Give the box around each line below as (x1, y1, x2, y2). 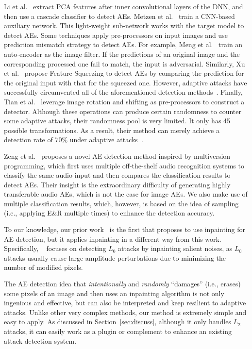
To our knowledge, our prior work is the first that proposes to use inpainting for (4, 224, 245, 234)
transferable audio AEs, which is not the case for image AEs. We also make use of (4, 189, 248, 199)
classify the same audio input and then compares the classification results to (4, 170, 231, 180)
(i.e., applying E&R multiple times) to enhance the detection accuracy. (4, 208, 215, 218)
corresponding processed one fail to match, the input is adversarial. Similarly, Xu (4, 58, 245, 68)
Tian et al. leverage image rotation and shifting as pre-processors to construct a (4, 96, 245, 106)
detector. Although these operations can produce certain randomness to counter (4, 106, 241, 116)
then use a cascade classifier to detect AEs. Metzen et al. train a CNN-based (4, 11, 235, 21)
